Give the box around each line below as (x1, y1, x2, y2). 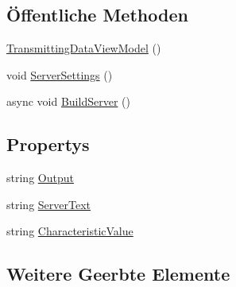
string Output (6, 169, 74, 186)
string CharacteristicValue (6, 223, 133, 239)
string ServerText (6, 196, 91, 212)
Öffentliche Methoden (6, 2, 188, 27)
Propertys (6, 132, 90, 157)
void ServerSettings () (6, 66, 113, 83)
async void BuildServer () (6, 93, 130, 110)
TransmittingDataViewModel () (6, 40, 161, 56)
